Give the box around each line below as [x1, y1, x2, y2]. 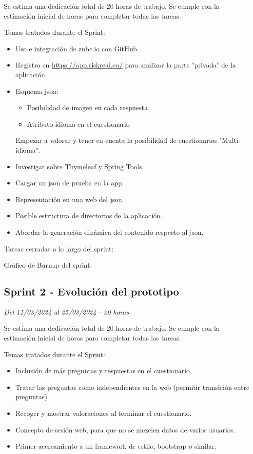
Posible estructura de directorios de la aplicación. [15, 210, 162, 221]
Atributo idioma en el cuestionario [27, 118, 130, 129]
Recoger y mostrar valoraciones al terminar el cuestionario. [15, 408, 192, 418]
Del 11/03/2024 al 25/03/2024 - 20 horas [4, 306, 129, 317]
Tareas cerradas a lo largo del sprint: [4, 243, 114, 253]
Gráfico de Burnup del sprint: [4, 260, 92, 270]
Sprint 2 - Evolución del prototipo [4, 284, 179, 299]
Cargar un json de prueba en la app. [15, 178, 124, 188]
